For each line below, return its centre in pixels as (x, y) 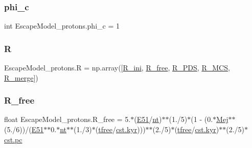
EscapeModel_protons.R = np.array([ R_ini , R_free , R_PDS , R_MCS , (117, 68)
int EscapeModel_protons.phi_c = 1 (62, 26)
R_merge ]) (21, 77)
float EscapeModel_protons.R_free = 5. (67, 119)
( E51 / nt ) (148, 119)
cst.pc (13, 139)
